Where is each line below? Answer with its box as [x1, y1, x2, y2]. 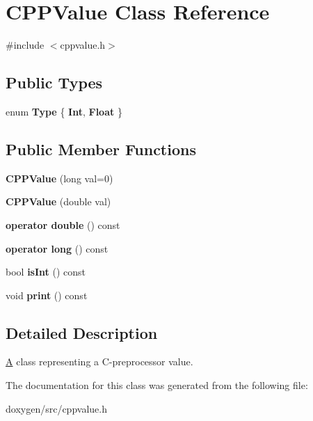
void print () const [6, 287, 88, 302]
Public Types [6, 72, 103, 93]
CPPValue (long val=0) [6, 170, 113, 185]
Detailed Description [6, 321, 158, 343]
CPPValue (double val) [6, 194, 111, 209]
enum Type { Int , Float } [6, 104, 122, 118]
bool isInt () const [6, 264, 86, 279]
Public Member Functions [6, 138, 196, 159]
